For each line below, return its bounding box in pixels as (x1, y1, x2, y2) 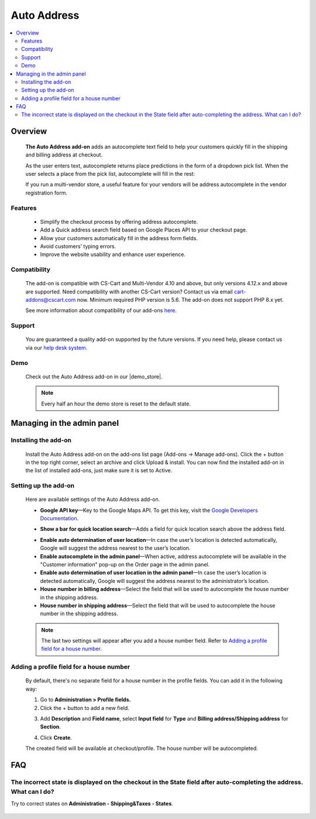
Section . (40, 724, 61, 731)
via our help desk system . (25, 344, 88, 351)
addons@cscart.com (25, 296, 76, 303)
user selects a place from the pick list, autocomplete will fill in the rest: (25, 170, 195, 178)
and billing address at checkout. (25, 151, 102, 158)
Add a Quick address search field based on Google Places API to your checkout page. (40, 226, 248, 234)
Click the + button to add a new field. (40, 704, 130, 711)
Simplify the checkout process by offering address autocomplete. (40, 218, 198, 225)
